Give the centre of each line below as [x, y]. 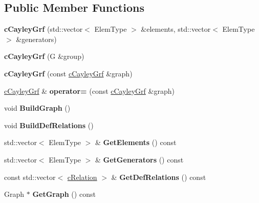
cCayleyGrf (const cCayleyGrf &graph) [68, 73]
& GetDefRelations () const [159, 177]
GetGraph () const [64, 194]
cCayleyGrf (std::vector [44, 29]
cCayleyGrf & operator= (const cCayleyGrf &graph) [89, 90]
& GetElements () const [136, 142]
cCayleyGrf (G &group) [44, 56]
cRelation [82, 177]
